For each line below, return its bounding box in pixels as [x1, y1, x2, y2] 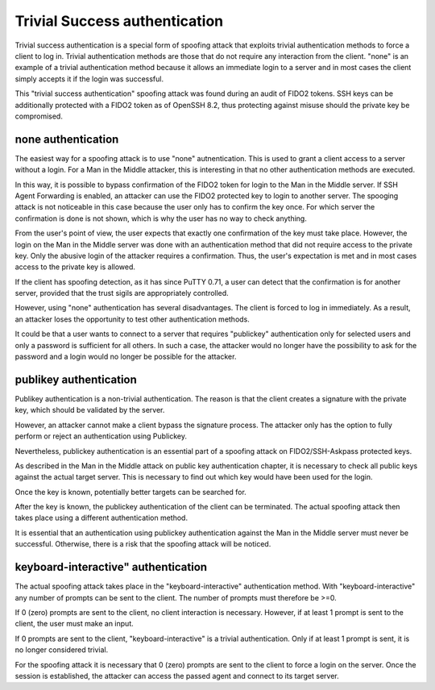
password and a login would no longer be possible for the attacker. [14, 351, 237, 362]
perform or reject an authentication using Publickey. [14, 431, 187, 441]
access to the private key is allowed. [14, 262, 136, 272]
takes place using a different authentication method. [14, 513, 188, 523]
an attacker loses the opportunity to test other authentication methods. [14, 314, 250, 324]
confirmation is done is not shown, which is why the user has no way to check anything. [14, 214, 308, 223]
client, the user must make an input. [14, 619, 134, 629]
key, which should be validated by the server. [14, 405, 165, 415]
